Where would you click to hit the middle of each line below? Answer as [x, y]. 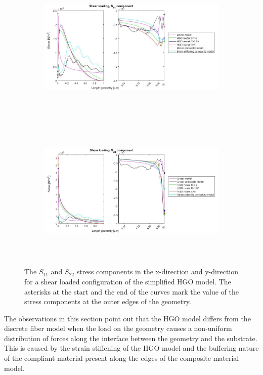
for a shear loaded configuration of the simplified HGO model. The [128, 281]
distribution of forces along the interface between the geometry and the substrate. [131, 338]
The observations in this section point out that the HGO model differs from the [127, 318]
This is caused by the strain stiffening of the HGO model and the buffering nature [131, 348]
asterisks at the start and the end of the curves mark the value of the [132, 291]
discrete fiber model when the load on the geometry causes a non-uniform [118, 328]
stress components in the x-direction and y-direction [158, 272]
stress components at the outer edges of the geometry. [108, 301]
